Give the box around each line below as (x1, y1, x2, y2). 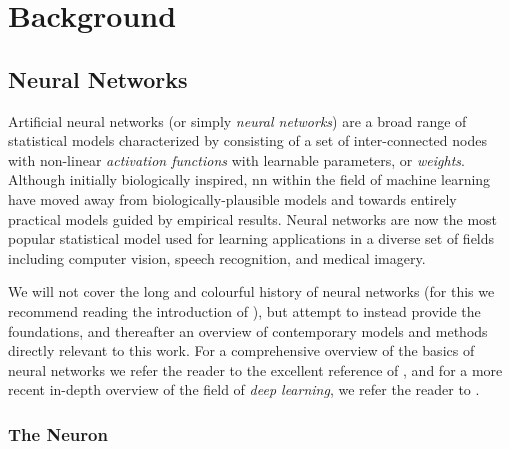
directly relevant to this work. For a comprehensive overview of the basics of (8, 340, 475, 361)
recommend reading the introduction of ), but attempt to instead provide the (8, 300, 481, 321)
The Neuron (8, 421, 108, 446)
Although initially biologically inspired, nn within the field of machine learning (8, 169, 491, 190)
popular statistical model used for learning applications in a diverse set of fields (8, 228, 495, 249)
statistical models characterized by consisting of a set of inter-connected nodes (8, 130, 487, 151)
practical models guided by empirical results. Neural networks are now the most (8, 208, 498, 229)
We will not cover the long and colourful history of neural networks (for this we (8, 281, 495, 302)
